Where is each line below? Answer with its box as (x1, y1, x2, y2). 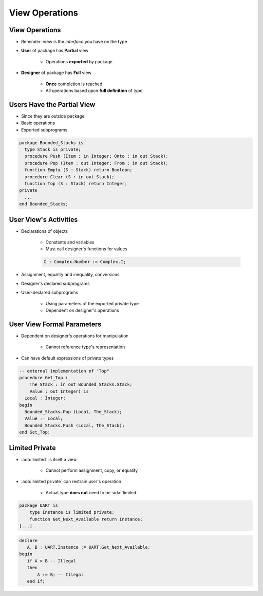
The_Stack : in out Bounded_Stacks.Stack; (29, 382, 132, 387)
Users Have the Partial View (9, 100, 95, 109)
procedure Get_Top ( (19, 375, 68, 381)
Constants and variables (45, 239, 94, 245)
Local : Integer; (24, 395, 66, 401)
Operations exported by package (45, 58, 113, 64)
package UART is (19, 503, 58, 508)
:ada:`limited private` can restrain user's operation (21, 479, 122, 484)
